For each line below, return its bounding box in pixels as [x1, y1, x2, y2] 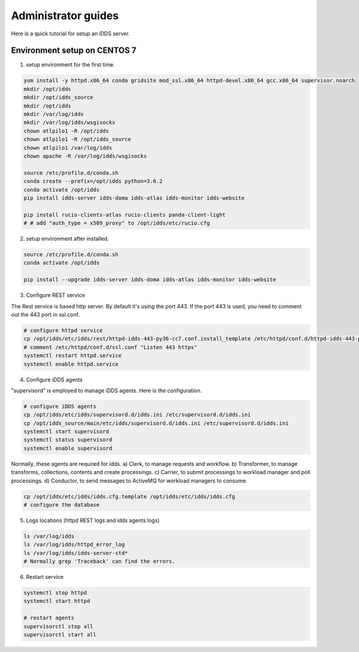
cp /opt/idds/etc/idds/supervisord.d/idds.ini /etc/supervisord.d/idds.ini [23, 411, 251, 419]
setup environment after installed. [26, 235, 109, 242]
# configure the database [23, 501, 100, 508]
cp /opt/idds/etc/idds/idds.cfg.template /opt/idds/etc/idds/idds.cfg [23, 493, 236, 500]
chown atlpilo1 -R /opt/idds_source [23, 136, 132, 143]
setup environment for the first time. [26, 61, 115, 68]
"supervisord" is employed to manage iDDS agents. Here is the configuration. [11, 387, 202, 394]
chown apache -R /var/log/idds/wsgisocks [23, 153, 147, 159]
